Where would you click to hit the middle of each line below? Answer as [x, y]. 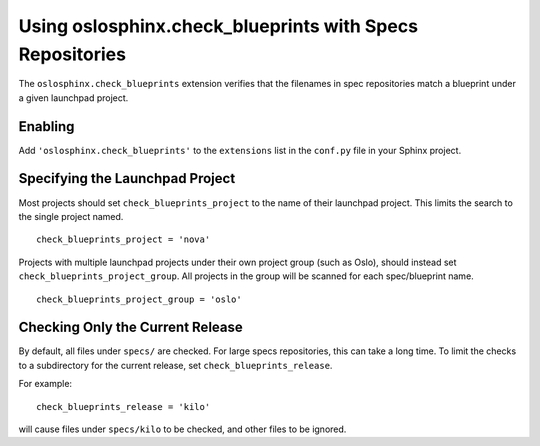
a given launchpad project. [73, 97]
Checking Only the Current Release [131, 327]
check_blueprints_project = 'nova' [123, 239]
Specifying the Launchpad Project [127, 178]
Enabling [46, 126]
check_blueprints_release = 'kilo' [123, 406]
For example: [45, 384]
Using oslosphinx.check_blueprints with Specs [218, 26]
